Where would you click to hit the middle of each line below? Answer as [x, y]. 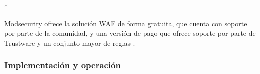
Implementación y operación [63, 65]
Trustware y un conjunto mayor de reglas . [70, 43]
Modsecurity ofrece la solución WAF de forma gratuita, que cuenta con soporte [126, 23]
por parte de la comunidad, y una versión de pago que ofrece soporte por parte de [130, 33]
